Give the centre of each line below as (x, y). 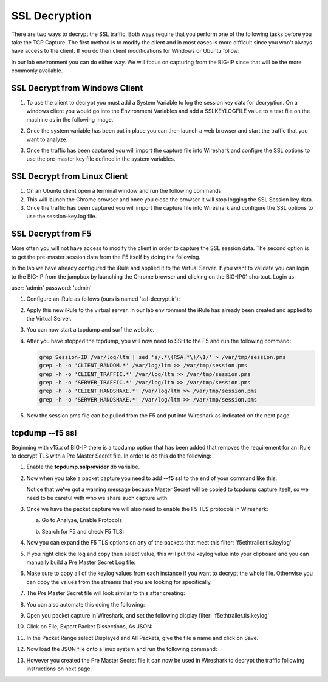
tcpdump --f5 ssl (44, 433)
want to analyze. (47, 139)
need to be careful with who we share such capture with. (98, 498)
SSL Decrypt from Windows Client (77, 88)
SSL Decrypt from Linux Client (70, 176)
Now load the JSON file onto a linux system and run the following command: (122, 649)
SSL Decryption (52, 16)
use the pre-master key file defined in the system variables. (101, 159)
